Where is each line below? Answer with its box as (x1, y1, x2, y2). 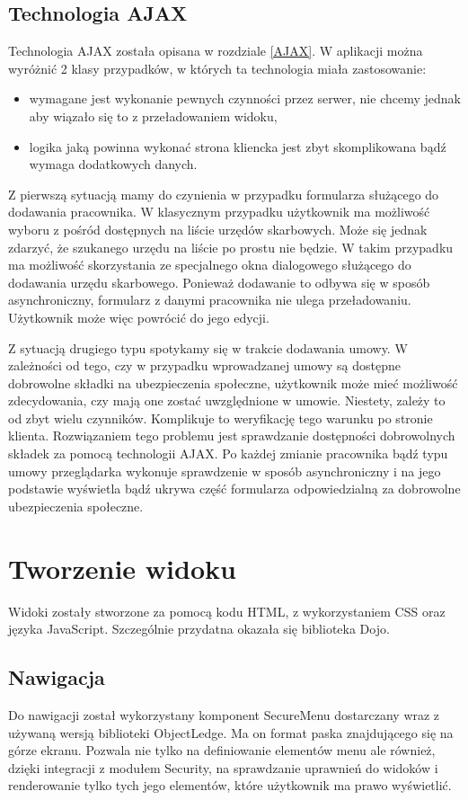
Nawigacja (8, 663, 105, 691)
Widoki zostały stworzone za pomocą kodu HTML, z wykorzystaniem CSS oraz (8, 601, 446, 620)
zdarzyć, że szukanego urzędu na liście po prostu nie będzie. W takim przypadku (8, 237, 454, 256)
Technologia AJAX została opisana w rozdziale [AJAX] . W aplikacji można (8, 41, 423, 60)
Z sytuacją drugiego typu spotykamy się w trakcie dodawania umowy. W (8, 338, 408, 357)
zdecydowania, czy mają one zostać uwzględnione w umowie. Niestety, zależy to (8, 391, 446, 410)
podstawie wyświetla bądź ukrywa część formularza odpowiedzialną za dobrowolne (8, 479, 461, 498)
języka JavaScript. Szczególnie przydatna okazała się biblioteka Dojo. (8, 619, 390, 638)
